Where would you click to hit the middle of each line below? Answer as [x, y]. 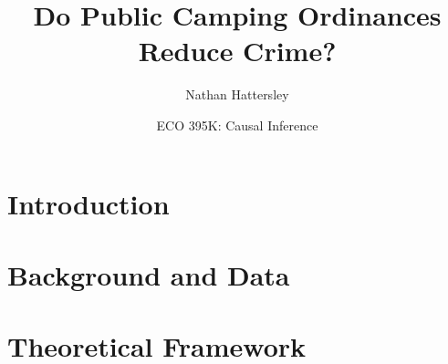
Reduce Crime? [237, 51]
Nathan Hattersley [237, 94]
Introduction [89, 203]
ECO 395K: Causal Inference [237, 125]
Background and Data [149, 274]
